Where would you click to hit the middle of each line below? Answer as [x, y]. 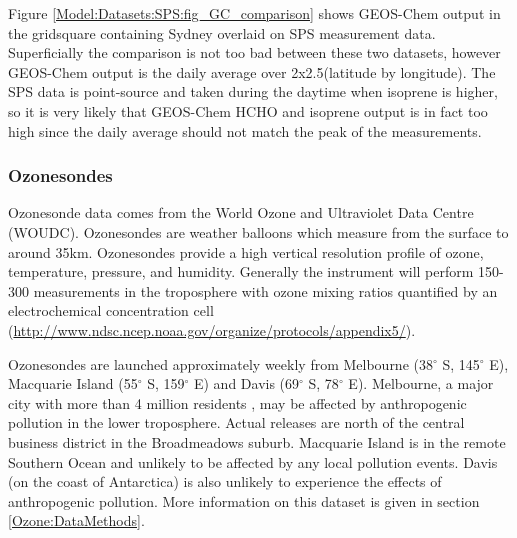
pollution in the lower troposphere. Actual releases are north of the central [236, 422]
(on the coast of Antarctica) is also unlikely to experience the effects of [225, 481]
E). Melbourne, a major [421, 383]
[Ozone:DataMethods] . [76, 520]
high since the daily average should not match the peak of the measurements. [245, 130]
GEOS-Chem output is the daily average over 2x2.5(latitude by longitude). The [252, 71]
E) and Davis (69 [246, 383]
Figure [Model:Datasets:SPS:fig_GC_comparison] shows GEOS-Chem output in [254, 13]
